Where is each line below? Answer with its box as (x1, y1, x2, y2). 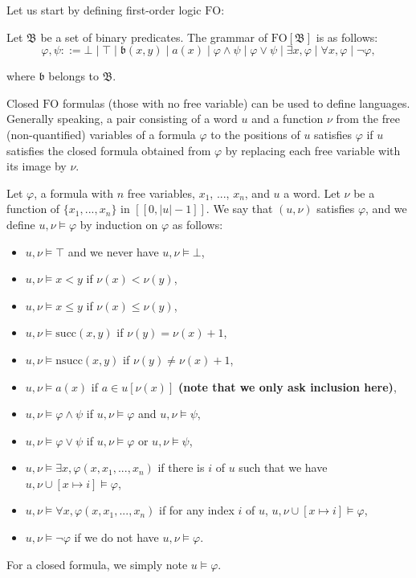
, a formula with (34, 184, 114, 201)
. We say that (206, 200, 273, 217)
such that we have (239, 459, 328, 476)
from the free (336, 110, 400, 127)
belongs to (48, 68, 100, 84)
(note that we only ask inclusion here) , (177, 378, 397, 395)
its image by (6, 158, 67, 174)
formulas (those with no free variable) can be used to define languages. (62, 94, 410, 111)
